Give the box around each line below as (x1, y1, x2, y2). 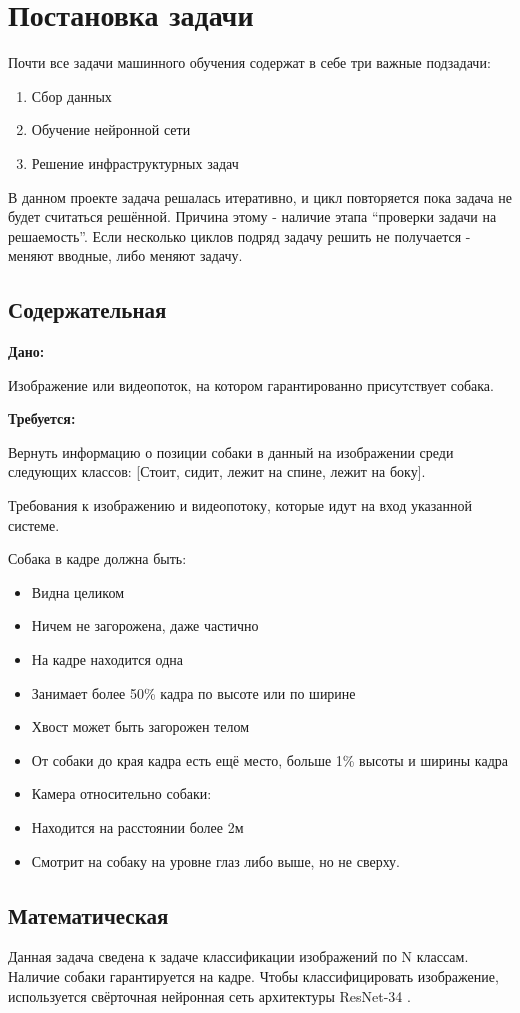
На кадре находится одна (31, 649, 184, 670)
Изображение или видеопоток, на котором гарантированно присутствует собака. (8, 374, 494, 395)
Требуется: (8, 408, 76, 429)
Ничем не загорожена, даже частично (31, 615, 259, 636)
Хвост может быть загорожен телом (31, 716, 250, 737)
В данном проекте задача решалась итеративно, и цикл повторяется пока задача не (8, 186, 512, 207)
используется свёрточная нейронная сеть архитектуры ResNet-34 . (8, 985, 411, 1006)
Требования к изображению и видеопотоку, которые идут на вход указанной (8, 495, 472, 516)
